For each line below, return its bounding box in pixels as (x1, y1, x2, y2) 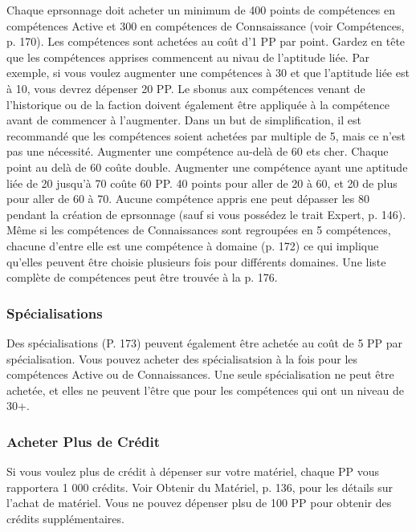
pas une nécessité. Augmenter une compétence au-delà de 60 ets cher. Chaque (6, 143, 389, 160)
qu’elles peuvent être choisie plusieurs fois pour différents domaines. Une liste (6, 253, 386, 270)
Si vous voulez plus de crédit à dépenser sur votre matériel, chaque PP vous (6, 463, 380, 480)
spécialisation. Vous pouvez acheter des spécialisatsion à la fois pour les (6, 350, 358, 367)
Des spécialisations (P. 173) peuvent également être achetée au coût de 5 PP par (6, 334, 403, 351)
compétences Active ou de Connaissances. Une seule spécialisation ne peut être (6, 366, 394, 383)
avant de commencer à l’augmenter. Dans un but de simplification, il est (6, 112, 361, 128)
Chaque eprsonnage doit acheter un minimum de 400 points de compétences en (6, 2, 396, 18)
